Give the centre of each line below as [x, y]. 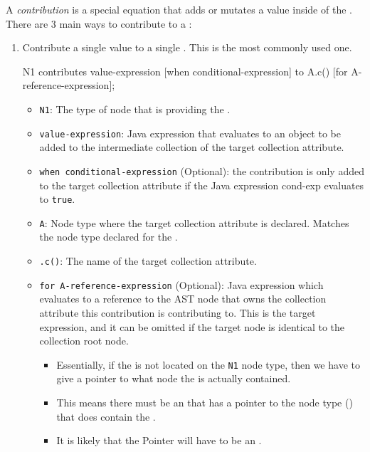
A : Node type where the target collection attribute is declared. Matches [194, 222]
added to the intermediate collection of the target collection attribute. [192, 147]
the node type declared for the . [109, 237]
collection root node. [84, 341]
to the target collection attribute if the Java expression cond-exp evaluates [202, 185]
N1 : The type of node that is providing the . [135, 109]
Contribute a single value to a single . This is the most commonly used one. [187, 47]
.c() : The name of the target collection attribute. [148, 261]
